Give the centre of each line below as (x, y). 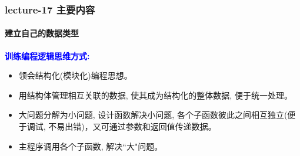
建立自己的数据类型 (42, 33)
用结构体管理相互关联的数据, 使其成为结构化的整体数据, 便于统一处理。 (155, 95)
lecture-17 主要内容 (50, 9)
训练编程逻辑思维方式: (47, 55)
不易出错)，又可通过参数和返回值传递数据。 (132, 126)
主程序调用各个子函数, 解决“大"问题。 (91, 146)
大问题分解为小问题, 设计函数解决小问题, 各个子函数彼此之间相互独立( (153, 115)
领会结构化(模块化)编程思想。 (75, 75)
